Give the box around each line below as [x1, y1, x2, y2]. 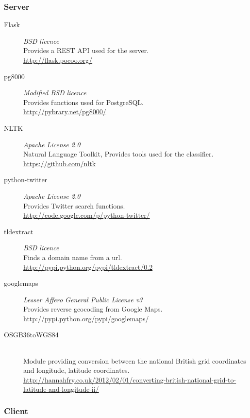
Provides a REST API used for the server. [23, 45, 149, 55]
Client [4, 404, 28, 417]
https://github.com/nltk [23, 158, 96, 168]
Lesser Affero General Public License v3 [23, 294, 143, 304]
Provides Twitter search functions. [23, 200, 125, 210]
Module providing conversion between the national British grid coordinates [23, 355, 246, 366]
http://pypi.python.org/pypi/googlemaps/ [23, 313, 149, 323]
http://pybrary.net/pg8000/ [23, 106, 106, 117]
